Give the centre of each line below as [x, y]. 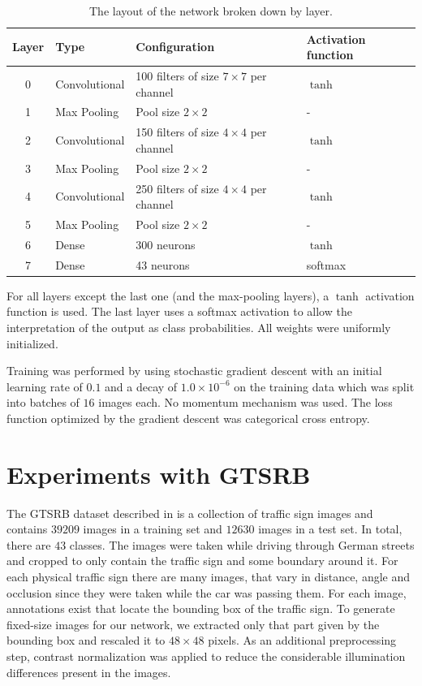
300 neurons [166, 244]
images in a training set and [153, 529]
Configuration [175, 47]
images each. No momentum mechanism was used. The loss [245, 402]
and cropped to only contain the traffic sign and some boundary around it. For [202, 561]
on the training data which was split [324, 386]
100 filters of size [177, 76]
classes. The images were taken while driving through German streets [242, 544]
